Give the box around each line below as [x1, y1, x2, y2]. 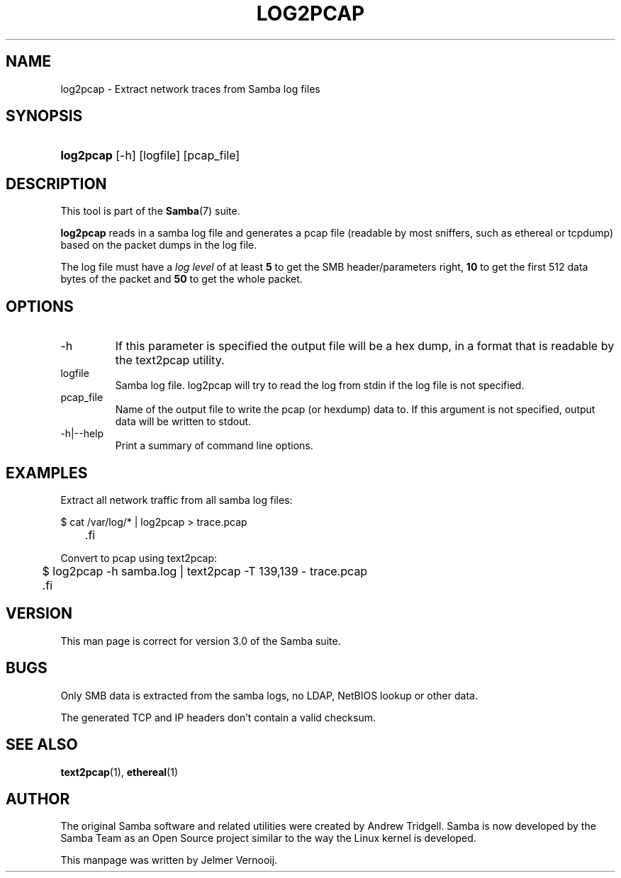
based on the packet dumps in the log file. [60, 239, 257, 252]
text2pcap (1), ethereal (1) [60, 765, 178, 778]
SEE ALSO [6, 736, 78, 754]
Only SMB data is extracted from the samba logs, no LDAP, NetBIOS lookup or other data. [60, 689, 478, 702]
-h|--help [60, 427, 104, 440]
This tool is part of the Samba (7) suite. [60, 205, 240, 218]
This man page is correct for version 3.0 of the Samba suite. [60, 634, 341, 647]
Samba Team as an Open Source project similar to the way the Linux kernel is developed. [60, 832, 476, 845]
